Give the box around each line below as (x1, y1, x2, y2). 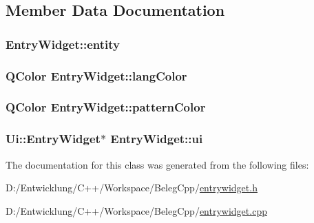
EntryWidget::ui (110, 130, 203, 147)
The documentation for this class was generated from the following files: (6, 157, 309, 171)
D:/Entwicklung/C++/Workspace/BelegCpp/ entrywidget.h (6, 180, 258, 195)
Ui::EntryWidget (6, 130, 101, 147)
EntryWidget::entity (6, 35, 120, 52)
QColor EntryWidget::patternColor (6, 98, 206, 116)
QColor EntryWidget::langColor (6, 67, 187, 84)
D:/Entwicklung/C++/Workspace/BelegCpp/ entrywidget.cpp (6, 203, 267, 217)
